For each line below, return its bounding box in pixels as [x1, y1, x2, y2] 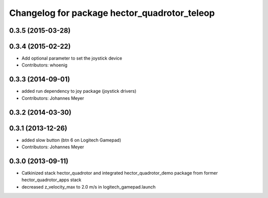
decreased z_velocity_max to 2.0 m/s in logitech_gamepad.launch [21, 184, 156, 190]
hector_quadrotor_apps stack [21, 177, 82, 183]
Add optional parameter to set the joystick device [21, 55, 123, 62]
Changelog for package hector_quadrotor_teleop [9, 7, 215, 18]
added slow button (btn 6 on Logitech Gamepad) [21, 137, 122, 143]
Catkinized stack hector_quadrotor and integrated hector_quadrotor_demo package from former [21, 170, 218, 176]
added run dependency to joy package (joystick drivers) [21, 88, 136, 94]
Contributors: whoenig [21, 62, 68, 68]
